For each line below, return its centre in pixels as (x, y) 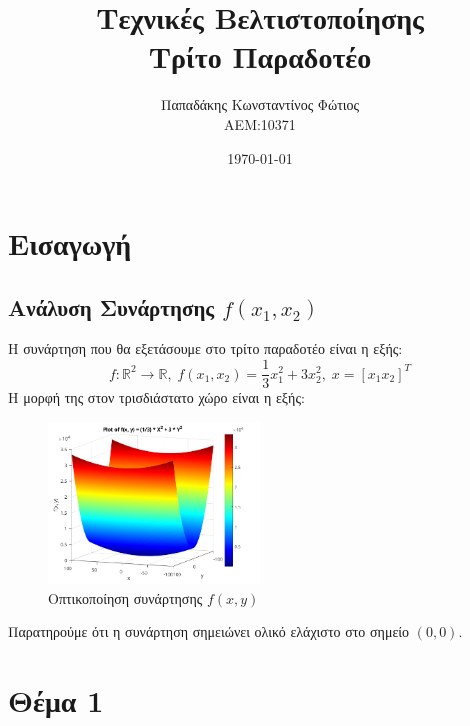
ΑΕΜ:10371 (260, 123)
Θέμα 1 (56, 700)
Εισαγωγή (70, 243)
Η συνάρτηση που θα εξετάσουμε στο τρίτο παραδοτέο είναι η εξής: (205, 348)
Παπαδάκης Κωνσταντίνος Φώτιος (260, 104)
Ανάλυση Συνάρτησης (111, 306)
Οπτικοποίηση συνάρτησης (125, 597)
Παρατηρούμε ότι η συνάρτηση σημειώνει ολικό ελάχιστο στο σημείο (209, 631)
